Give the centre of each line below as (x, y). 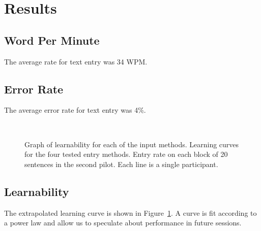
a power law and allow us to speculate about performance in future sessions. (123, 223)
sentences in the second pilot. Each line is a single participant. (121, 164)
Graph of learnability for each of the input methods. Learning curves (132, 144)
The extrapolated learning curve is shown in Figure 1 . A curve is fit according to (130, 212)
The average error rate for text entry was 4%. (75, 110)
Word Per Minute (52, 40)
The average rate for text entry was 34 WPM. (76, 61)
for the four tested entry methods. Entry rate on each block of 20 (126, 154)
